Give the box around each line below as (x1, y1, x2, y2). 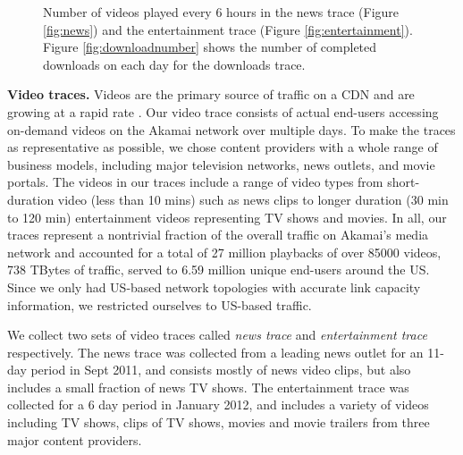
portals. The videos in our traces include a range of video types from (7, 173, 383, 191)
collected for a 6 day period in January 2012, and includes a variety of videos (7, 395, 429, 414)
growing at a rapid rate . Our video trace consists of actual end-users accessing (7, 102, 439, 121)
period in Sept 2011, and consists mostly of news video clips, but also (30, 360, 411, 379)
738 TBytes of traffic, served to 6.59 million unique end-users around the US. (7, 260, 430, 279)
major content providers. (7, 430, 142, 449)
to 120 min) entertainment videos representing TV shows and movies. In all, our (7, 207, 447, 226)
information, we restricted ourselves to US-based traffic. (7, 295, 312, 314)
